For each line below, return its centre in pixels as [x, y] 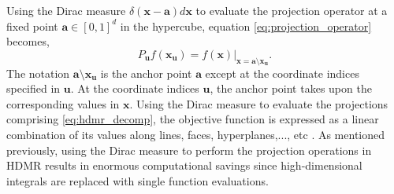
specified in [33, 88]
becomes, [28, 41]
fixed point [32, 26]
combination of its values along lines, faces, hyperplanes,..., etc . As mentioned [195, 134]
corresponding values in [63, 103]
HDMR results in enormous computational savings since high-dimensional [184, 165]
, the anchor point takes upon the [291, 88]
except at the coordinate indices [282, 73]
